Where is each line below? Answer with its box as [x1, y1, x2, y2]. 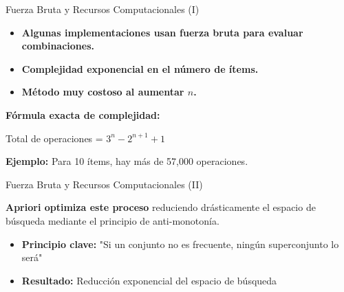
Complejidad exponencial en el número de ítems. [21, 61, 259, 76]
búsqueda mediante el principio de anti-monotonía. [6, 213, 219, 227]
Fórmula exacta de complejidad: [6, 107, 160, 122]
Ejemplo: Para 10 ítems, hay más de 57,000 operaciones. [6, 154, 248, 168]
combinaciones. [21, 38, 94, 53]
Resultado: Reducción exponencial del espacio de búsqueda [21, 273, 277, 287]
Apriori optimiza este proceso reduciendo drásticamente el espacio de [6, 200, 316, 214]
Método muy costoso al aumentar [21, 85, 184, 99]
